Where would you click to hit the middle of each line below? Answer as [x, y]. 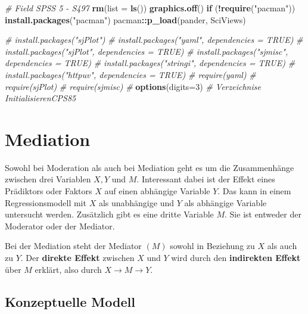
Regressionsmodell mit [46, 202]
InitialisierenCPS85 [41, 98]
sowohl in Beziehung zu [212, 246]
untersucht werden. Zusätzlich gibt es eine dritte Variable [109, 214]
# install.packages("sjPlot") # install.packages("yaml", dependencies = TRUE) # [154, 40]
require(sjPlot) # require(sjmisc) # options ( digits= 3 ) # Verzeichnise [133, 86]
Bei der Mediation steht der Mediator [73, 246]
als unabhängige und [136, 202]
